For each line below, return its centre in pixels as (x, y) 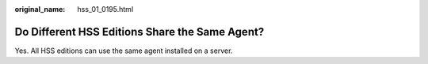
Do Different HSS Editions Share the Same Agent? (139, 32)
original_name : (40, 9)
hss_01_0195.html (105, 9)
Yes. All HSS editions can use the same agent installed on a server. (124, 51)
